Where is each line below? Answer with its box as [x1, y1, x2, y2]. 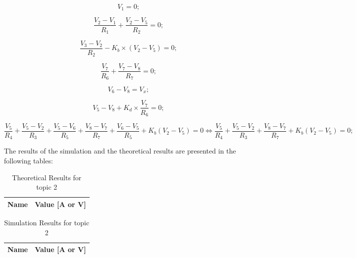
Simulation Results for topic [4, 217, 90, 227]
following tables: [4, 155, 53, 166]
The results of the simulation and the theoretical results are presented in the [4, 146, 236, 156]
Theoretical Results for [12, 172, 82, 182]
